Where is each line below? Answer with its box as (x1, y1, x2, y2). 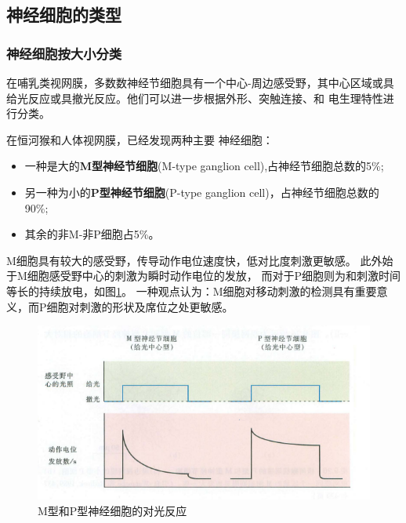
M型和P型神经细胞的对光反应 (38, 502, 187, 518)
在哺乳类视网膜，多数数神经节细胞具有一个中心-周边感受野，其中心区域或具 (6, 74, 394, 90)
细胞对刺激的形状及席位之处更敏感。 (46, 298, 234, 314)
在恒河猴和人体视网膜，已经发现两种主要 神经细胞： (6, 131, 274, 147)
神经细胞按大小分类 (6, 43, 122, 63)
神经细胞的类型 (6, 2, 121, 27)
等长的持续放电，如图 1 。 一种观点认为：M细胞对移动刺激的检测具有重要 (6, 282, 377, 299)
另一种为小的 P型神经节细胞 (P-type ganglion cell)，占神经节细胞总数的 (24, 183, 379, 200)
